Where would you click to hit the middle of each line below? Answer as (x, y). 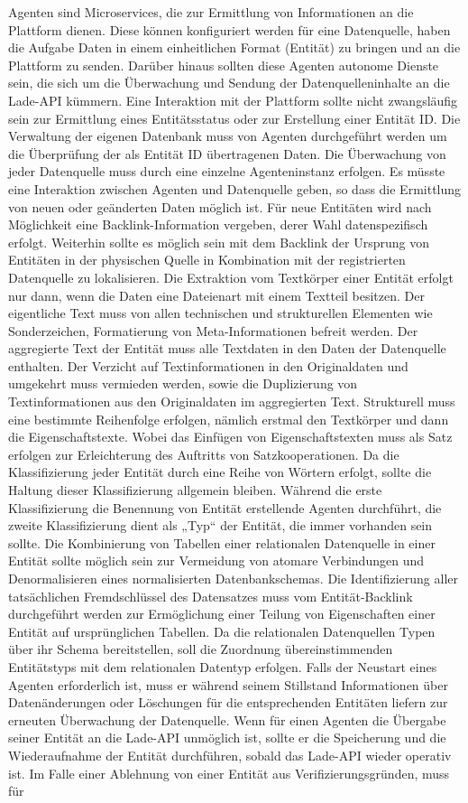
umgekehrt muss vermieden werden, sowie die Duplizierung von (183, 383)
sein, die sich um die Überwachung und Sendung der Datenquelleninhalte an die (229, 83)
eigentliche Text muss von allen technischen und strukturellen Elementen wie (220, 313)
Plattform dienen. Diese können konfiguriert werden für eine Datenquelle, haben (229, 29)
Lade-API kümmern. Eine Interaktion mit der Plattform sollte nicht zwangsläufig (233, 100)
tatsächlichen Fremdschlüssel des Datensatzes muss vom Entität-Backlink (211, 596)
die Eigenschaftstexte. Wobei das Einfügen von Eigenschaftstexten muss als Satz (230, 437)
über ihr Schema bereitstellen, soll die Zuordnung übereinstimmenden (201, 649)
